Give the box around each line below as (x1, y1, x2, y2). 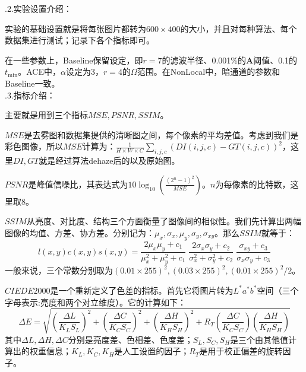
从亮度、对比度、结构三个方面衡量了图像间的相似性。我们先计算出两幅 (26, 215, 301, 227)
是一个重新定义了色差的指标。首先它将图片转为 (50, 284, 234, 296)
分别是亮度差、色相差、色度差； (68, 333, 193, 345)
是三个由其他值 (230, 333, 289, 345)
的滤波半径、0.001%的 (162, 53, 246, 66)
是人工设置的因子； (114, 345, 190, 357)
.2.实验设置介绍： (5, 2, 72, 14)
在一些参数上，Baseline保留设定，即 (5, 53, 143, 66)
